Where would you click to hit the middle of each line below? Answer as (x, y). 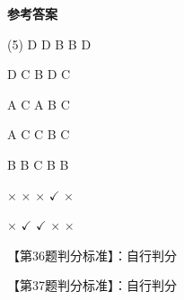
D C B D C (39, 74)
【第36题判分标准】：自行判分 (92, 255)
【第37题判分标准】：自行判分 (92, 285)
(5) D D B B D (49, 44)
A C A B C (39, 104)
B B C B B (38, 164)
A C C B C (39, 134)
